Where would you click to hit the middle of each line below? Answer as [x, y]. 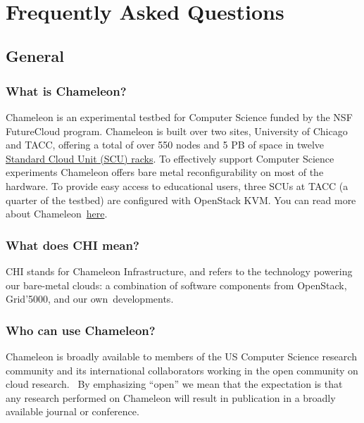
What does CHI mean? [73, 245]
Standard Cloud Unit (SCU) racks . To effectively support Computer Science [170, 158]
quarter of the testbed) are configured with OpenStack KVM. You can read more [181, 200]
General [35, 56]
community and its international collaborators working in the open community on [182, 370]
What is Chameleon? [66, 90]
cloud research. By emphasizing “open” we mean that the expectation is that [174, 384]
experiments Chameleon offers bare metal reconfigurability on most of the [165, 172]
